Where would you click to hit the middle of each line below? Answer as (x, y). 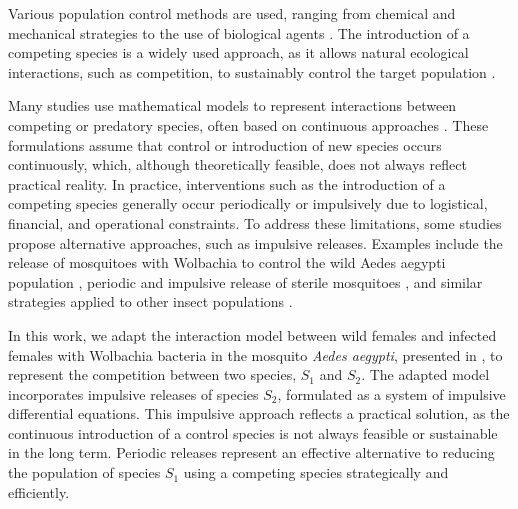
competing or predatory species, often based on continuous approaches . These (248, 124)
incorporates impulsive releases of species (133, 393)
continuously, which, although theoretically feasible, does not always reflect (237, 164)
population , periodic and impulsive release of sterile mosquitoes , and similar (245, 281)
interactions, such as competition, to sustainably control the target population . (252, 71)
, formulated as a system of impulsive (391, 393)
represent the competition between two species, (152, 374)
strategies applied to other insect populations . (150, 301)
